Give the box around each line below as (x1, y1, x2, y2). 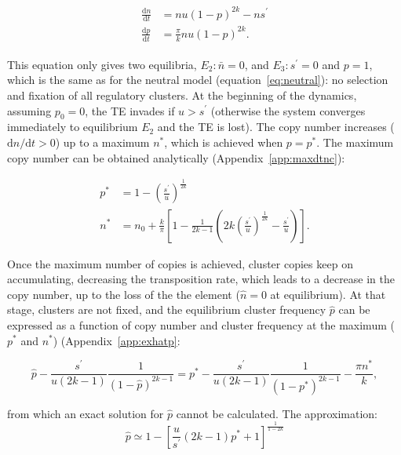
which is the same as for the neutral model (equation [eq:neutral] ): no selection (7, 71, 388, 88)
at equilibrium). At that (270, 286, 386, 302)
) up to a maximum (55, 133, 150, 150)
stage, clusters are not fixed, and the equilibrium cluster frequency (7, 301, 326, 318)
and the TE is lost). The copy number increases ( (157, 118, 395, 135)
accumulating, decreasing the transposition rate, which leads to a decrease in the (7, 271, 396, 287)
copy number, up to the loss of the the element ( (7, 286, 240, 302)
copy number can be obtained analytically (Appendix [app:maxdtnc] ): (7, 149, 345, 166)
